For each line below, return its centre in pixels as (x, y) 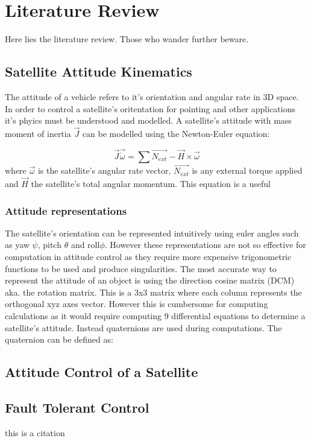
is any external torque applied (247, 170)
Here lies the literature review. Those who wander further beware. (127, 39)
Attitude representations (66, 210)
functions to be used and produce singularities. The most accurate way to (141, 268)
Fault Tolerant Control (77, 407)
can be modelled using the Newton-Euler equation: (176, 133)
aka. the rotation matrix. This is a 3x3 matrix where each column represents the (153, 292)
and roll (85, 245)
